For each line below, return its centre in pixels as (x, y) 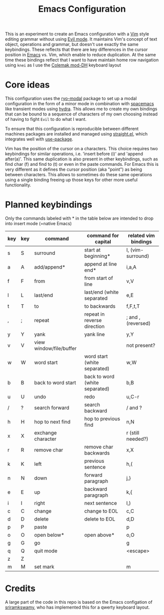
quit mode (46, 551)
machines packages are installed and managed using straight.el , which (76, 134)
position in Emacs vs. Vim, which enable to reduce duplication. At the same (81, 55)
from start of (99, 278)
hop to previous (102, 419)
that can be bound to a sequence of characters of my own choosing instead (81, 114)
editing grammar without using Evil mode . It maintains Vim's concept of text (81, 39)
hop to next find (52, 422)
